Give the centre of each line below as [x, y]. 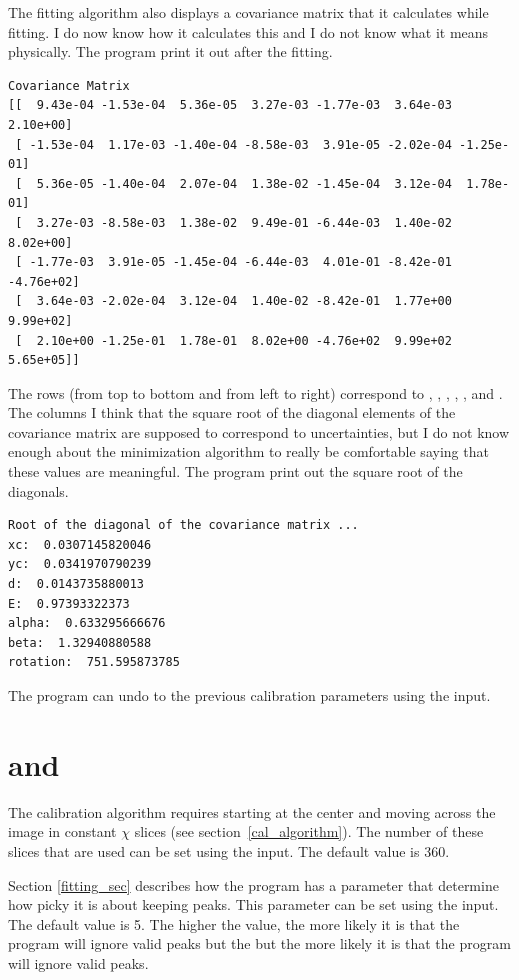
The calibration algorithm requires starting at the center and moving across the [252, 811]
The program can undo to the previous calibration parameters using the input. [249, 695]
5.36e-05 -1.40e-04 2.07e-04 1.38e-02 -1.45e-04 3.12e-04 [244, 183]
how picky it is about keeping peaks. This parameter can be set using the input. [253, 904]
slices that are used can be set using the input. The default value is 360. [229, 850]
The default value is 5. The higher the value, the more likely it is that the [234, 923]
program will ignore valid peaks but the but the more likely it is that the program [259, 943]
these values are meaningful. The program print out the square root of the [235, 471]
